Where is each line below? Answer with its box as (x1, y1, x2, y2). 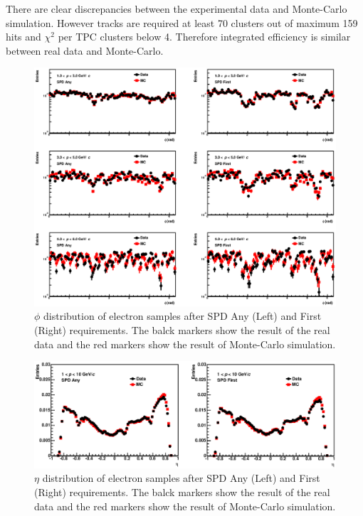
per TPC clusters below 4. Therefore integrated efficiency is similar (58, 29, 351, 44)
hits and (6, 29, 41, 44)
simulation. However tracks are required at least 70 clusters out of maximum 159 (6, 15, 358, 30)
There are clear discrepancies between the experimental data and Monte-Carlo (6, 1, 347, 16)
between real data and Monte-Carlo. (6, 43, 164, 58)
